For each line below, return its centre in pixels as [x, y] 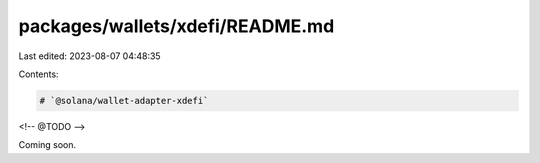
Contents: [38, 74]
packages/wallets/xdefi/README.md [176, 26]
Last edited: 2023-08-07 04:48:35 [89, 56]
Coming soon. [47, 145]
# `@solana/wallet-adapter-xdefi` [124, 100]
